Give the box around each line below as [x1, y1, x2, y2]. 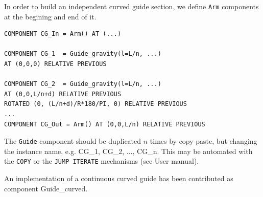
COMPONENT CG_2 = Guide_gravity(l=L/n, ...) [4, 80, 161, 88]
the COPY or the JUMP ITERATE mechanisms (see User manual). [4, 156, 199, 166]
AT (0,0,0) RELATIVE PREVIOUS [4, 60, 107, 68]
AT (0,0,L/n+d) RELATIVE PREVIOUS [4, 90, 122, 98]
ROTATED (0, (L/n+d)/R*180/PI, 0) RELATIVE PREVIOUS [4, 100, 187, 108]
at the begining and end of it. [4, 11, 97, 21]
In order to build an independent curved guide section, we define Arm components [4, 1, 259, 11]
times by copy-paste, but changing [150, 136, 257, 146]
